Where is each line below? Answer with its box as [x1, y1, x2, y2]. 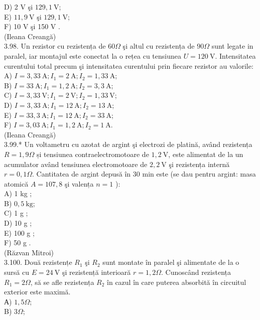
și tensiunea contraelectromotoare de [37, 148, 149, 159]
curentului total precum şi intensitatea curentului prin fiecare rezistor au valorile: [4, 60, 253, 71]
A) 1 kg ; [4, 188, 32, 199]
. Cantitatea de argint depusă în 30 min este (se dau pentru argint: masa [32, 169, 256, 179]
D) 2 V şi [4, 2, 33, 12]
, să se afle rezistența [30, 276, 94, 287]
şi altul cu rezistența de [122, 41, 195, 51]
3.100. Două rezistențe [4, 257, 72, 267]
